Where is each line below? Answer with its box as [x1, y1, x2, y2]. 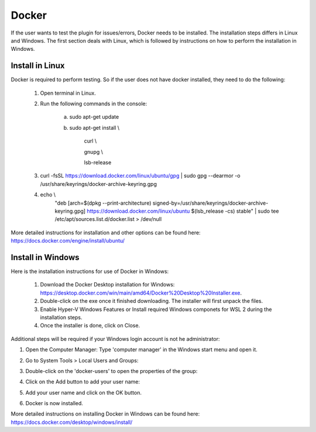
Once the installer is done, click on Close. [40, 322, 140, 329]
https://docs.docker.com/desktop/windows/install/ [11, 419, 133, 426]
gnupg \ [84, 148, 104, 155]
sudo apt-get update [69, 113, 119, 120]
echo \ [40, 191, 56, 198]
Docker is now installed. [25, 400, 83, 407]
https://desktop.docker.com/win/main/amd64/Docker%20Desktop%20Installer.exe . [40, 289, 242, 296]
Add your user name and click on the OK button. [25, 389, 142, 396]
